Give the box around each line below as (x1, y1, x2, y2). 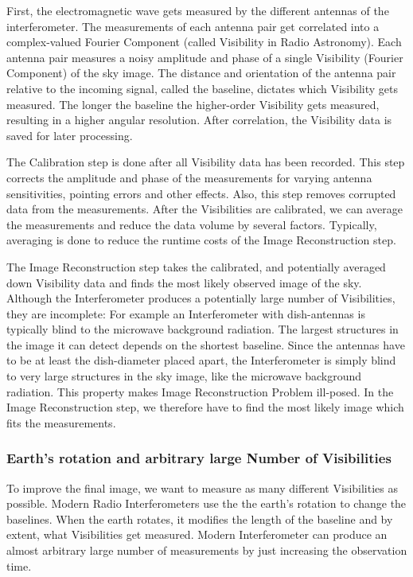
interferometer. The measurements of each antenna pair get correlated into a (6, 18, 380, 34)
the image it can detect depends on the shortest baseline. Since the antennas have (6, 336, 405, 353)
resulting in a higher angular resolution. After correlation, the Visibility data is (6, 111, 392, 128)
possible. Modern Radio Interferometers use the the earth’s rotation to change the (6, 495, 407, 512)
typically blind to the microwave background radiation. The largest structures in (6, 321, 399, 337)
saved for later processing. (6, 127, 133, 143)
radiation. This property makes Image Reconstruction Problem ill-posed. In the (6, 383, 394, 400)
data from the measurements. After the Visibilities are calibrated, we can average (6, 201, 403, 217)
